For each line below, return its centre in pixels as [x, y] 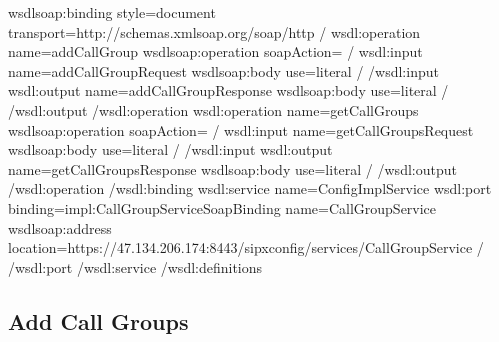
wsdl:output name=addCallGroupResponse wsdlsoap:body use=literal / [228, 90]
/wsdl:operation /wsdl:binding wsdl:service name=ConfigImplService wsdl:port [250, 188]
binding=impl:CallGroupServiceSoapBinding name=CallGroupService [222, 207]
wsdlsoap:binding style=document [112, 12]
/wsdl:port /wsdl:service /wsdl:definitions [135, 266]
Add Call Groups [98, 320]
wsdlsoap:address [60, 227]
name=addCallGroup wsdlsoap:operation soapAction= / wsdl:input [215, 51]
